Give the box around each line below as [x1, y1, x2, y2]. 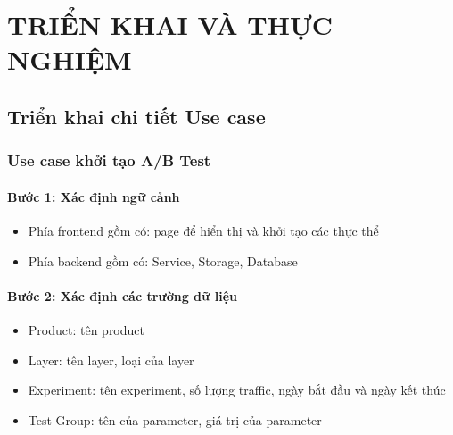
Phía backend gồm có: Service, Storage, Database [28, 251, 298, 270]
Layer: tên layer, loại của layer [28, 350, 194, 369]
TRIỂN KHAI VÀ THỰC [7, 6, 334, 43]
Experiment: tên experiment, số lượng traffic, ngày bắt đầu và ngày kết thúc [28, 381, 446, 399]
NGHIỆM [7, 41, 132, 78]
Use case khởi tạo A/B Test [7, 149, 211, 171]
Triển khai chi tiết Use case [7, 102, 266, 130]
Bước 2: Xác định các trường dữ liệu [7, 286, 238, 305]
